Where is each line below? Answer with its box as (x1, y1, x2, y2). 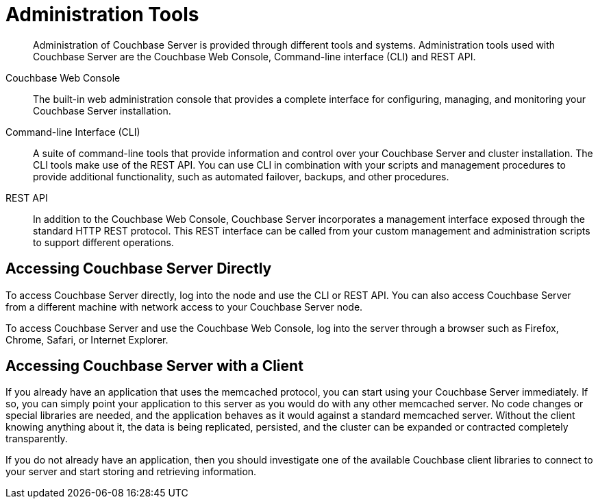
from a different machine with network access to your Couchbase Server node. (5, 300, 363, 313)
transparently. (5, 433, 68, 445)
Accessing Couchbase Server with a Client (5, 357, 303, 375)
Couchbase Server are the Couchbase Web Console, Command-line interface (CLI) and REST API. (33, 50, 476, 62)
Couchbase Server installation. (33, 104, 171, 117)
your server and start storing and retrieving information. (5, 466, 257, 478)
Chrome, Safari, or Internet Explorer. (5, 333, 169, 346)
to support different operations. (33, 236, 174, 248)
